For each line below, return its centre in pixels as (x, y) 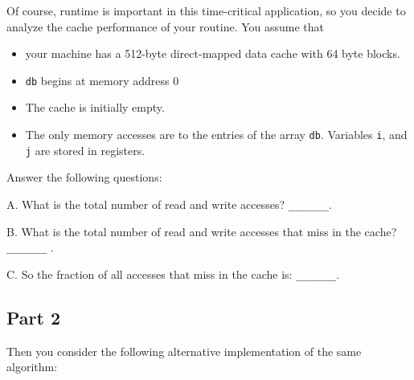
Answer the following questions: (84, 177)
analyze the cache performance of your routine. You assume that (166, 26)
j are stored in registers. (85, 150)
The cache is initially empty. (95, 107)
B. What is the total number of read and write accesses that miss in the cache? (202, 231)
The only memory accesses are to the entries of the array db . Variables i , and (216, 135)
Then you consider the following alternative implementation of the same (184, 351)
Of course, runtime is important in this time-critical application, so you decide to (206, 10)
